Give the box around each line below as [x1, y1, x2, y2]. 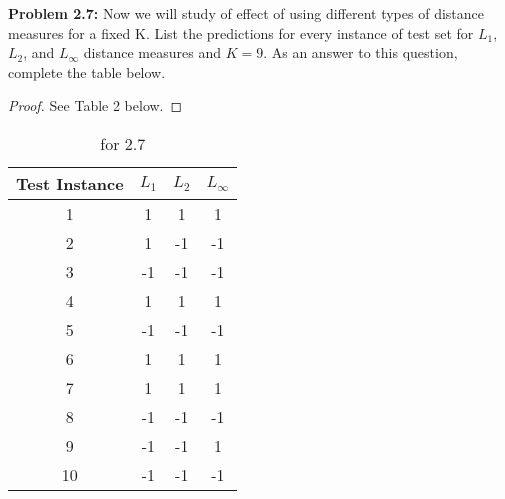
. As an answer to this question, [263, 42, 458, 63]
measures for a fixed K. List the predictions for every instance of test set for [8, 22, 474, 43]
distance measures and [83, 42, 221, 63]
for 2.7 [100, 131, 146, 155]
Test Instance [16, 171, 124, 195]
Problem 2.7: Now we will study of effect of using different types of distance [8, 3, 484, 23]
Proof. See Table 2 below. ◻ [8, 95, 183, 116]
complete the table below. [8, 61, 166, 82]
